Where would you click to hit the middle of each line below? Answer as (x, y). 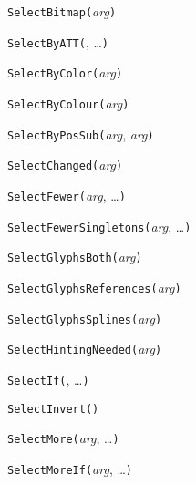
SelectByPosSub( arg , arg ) (81, 134)
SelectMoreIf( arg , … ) (70, 468)
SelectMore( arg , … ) (63, 438)
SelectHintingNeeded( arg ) (85, 349)
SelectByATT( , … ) (58, 41)
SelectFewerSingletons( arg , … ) (99, 226)
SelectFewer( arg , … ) (67, 195)
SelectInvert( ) (53, 409)
